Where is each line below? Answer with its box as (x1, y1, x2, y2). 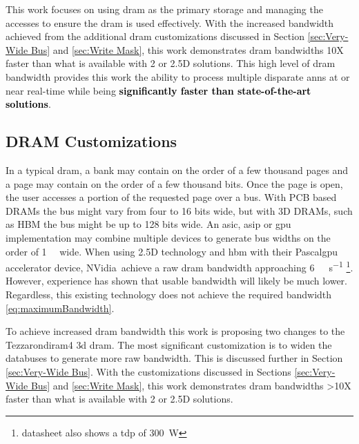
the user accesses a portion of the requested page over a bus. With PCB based (6, 190, 337, 204)
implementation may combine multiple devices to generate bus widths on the (6, 230, 331, 244)
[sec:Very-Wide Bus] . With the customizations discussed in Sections (6, 364, 291, 378)
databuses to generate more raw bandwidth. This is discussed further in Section (6, 351, 343, 365)
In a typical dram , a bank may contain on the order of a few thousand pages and (6, 162, 349, 177)
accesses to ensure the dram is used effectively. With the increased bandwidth (6, 15, 334, 30)
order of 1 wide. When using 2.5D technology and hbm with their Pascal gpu (6, 244, 338, 258)
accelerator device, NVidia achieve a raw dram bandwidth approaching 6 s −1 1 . (6, 258, 353, 274)
